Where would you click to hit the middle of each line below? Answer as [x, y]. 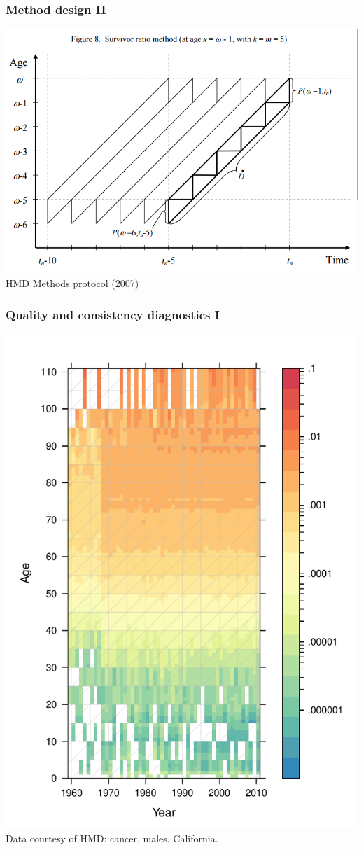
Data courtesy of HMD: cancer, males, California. [112, 838]
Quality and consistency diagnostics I [113, 314]
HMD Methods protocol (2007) [72, 283]
